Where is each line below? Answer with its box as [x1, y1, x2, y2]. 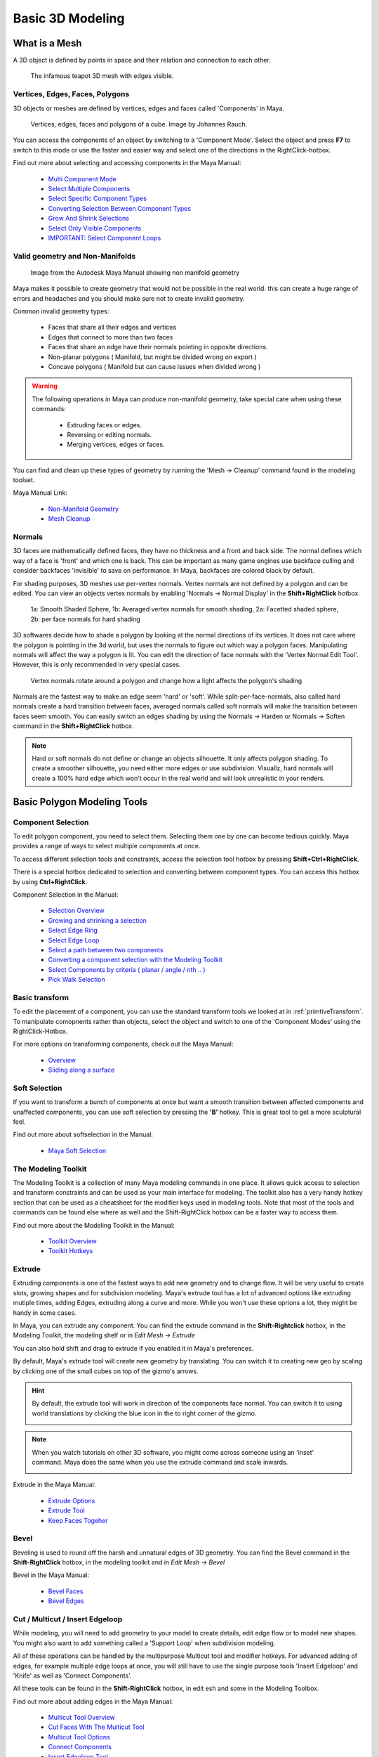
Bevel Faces [48, 1587, 84, 1595]
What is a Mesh [13, 37, 82, 49]
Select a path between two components [48, 945, 164, 954]
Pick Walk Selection [48, 975, 105, 984]
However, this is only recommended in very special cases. [13, 661, 182, 669]
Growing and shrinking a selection [48, 916, 147, 924]
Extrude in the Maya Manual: [13, 1480, 96, 1489]
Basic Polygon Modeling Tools [13, 796, 148, 808]
